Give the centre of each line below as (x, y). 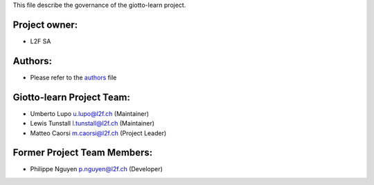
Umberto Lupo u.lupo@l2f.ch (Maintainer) (89, 113)
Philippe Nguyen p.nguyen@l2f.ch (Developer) (96, 169)
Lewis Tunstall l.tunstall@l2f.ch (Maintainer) (92, 124)
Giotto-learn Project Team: (72, 97)
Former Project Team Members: (82, 153)
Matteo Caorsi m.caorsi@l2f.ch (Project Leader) (98, 133)
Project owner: (45, 25)
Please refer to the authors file (73, 77)
